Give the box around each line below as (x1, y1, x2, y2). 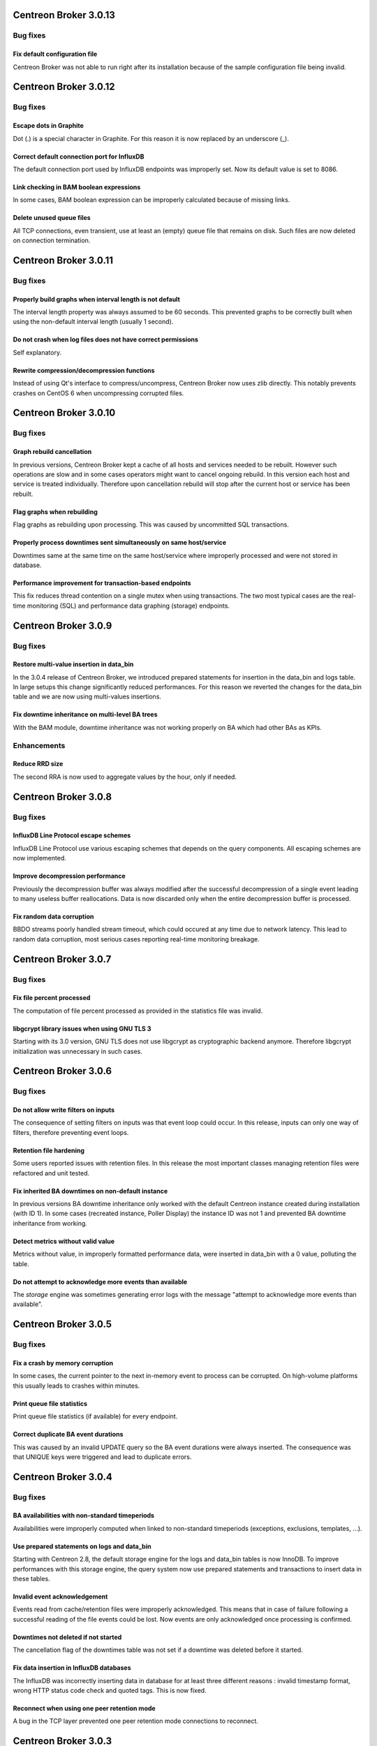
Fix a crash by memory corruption (13, 1358, 114, 1367)
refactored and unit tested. (13, 1168, 90, 1177)
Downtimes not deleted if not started (13, 1633, 122, 1641)
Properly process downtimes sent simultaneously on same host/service (13, 538, 227, 547)
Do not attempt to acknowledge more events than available (13, 1277, 188, 1286)
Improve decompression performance (13, 872, 126, 880)
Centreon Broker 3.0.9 (13, 619, 112, 631)
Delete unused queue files (13, 214, 91, 222)
